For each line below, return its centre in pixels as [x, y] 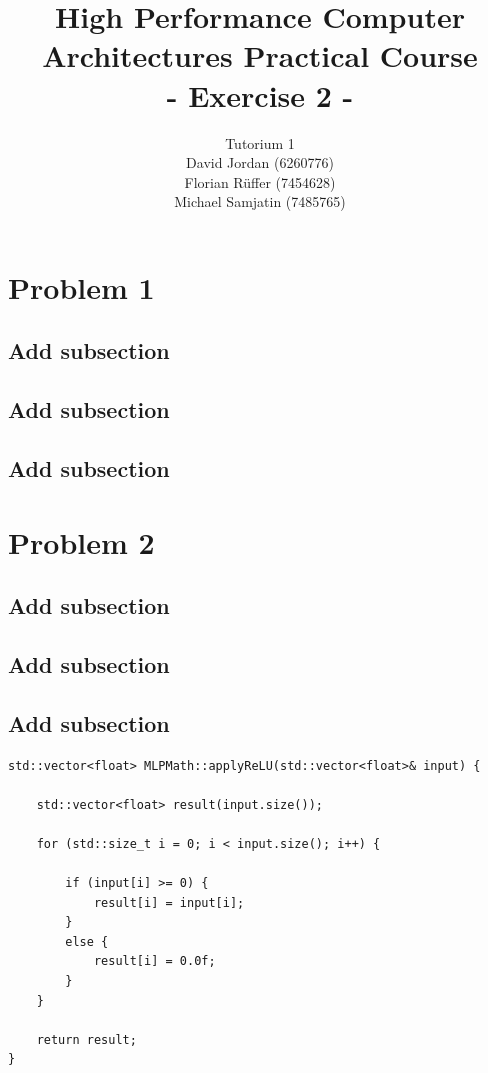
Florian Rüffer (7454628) [260, 181]
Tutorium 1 [260, 142]
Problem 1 [81, 286]
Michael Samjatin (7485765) [260, 201]
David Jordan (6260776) [260, 162]
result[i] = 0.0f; [154, 961]
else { [87, 941]
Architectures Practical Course [260, 55]
